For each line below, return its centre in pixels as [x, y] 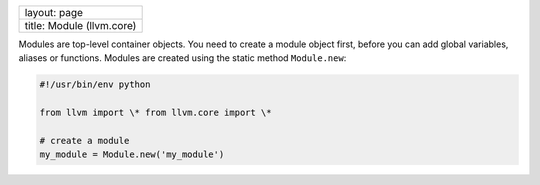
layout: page [54, 12]
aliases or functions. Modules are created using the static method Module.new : [182, 58]
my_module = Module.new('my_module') [132, 154]
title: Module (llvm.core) [80, 25]
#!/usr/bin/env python [95, 84]
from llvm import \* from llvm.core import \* [155, 113]
